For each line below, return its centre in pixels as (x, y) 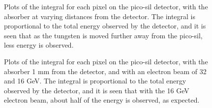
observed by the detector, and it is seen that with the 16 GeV (97, 90)
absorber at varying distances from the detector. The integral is (100, 16)
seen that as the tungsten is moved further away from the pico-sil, (103, 35)
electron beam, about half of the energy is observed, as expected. (102, 100)
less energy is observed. (39, 45)
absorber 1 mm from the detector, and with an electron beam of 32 (105, 71)
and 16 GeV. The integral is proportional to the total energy (95, 81)
